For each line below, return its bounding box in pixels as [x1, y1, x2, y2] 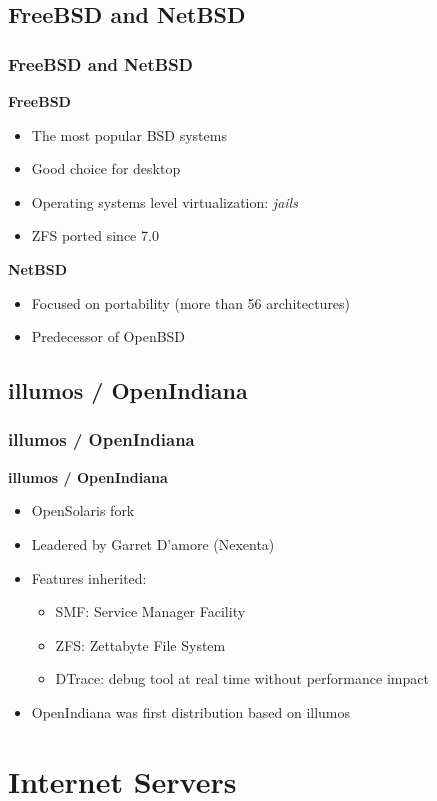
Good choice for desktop [31, 158, 181, 179]
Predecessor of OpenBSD [31, 326, 186, 347]
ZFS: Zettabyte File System [55, 634, 226, 655]
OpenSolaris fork [31, 500, 135, 521]
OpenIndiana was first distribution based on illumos [31, 701, 351, 722]
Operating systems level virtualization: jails [31, 191, 298, 212]
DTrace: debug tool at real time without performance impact [55, 668, 429, 689]
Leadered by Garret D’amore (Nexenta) [31, 533, 275, 554]
